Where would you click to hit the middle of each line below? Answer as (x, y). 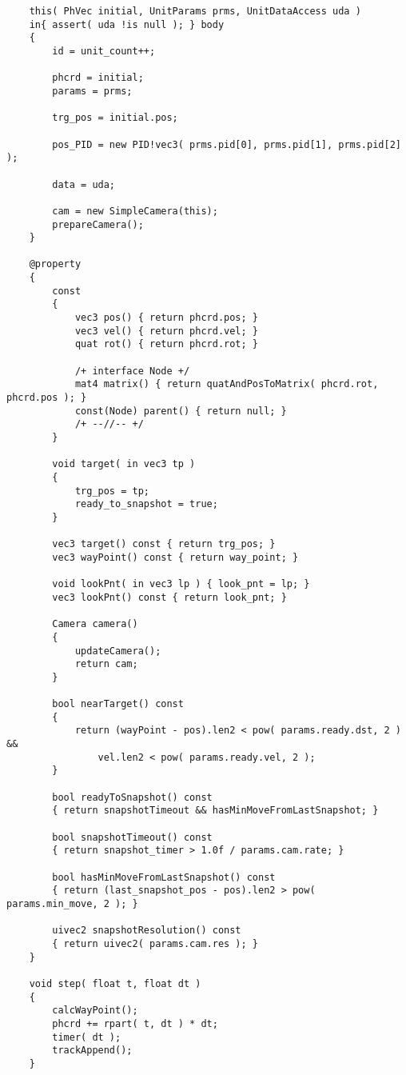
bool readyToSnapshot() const (132, 797)
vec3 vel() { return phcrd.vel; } (166, 331)
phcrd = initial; (98, 78)
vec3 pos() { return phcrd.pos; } (166, 318)
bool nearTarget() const (118, 704)
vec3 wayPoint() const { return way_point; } (175, 557)
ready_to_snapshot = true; (146, 504)
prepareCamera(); (98, 224)
